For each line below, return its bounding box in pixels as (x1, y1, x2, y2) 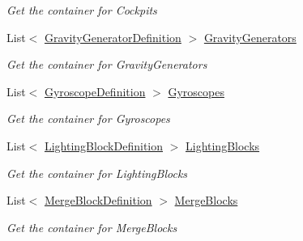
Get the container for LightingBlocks (6, 164, 188, 181)
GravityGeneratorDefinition (44, 28, 181, 45)
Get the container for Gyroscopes (6, 110, 170, 127)
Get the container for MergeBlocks (6, 218, 177, 235)
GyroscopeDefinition (44, 82, 146, 99)
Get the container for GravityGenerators (6, 56, 207, 73)
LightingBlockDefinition (44, 137, 163, 154)
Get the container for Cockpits (6, 2, 157, 18)
